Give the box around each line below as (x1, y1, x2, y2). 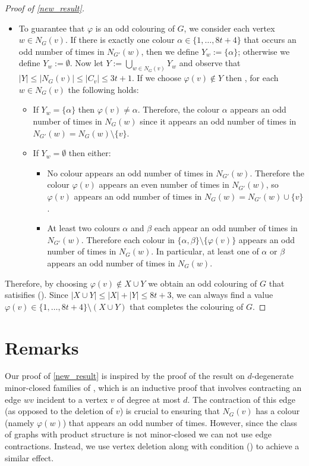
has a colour (256, 405, 300, 417)
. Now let (70, 57, 103, 69)
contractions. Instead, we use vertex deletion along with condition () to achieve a (5, 440, 299, 452)
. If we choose (132, 72, 181, 84)
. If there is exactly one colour (65, 33, 175, 46)
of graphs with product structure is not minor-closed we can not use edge (5, 428, 272, 440)
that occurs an (244, 33, 297, 46)
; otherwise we (238, 45, 290, 57)
